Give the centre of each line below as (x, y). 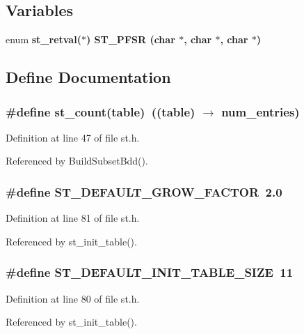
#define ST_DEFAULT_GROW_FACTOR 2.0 (144, 191)
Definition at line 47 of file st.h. (73, 137)
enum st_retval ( (43, 39)
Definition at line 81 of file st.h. (73, 218)
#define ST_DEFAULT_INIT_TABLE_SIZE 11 (150, 272)
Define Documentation (88, 77)
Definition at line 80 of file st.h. (73, 298)
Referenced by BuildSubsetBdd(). (77, 161)
